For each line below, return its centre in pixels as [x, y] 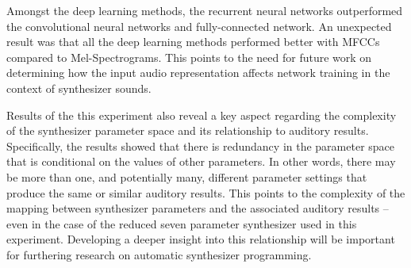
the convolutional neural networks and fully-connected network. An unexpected [199, 26]
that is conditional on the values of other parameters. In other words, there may [201, 161]
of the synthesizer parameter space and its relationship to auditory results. [188, 130]
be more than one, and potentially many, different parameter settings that [187, 176]
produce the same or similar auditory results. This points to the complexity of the [206, 192]
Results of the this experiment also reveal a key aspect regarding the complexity [202, 115]
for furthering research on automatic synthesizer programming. [159, 254]
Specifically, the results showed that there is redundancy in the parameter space [201, 145]
